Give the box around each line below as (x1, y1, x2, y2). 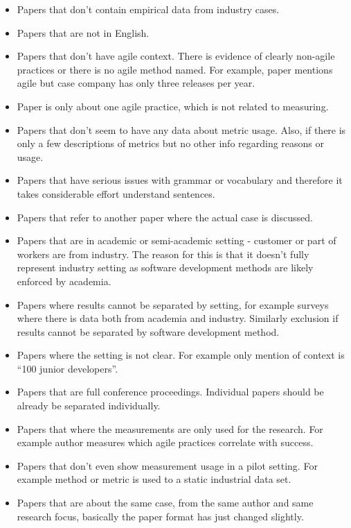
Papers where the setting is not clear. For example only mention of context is (17, 348, 345, 362)
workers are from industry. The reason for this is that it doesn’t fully (17, 246, 309, 261)
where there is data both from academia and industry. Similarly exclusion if (17, 311, 339, 325)
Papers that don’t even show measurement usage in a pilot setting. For (17, 458, 318, 472)
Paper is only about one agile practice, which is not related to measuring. (17, 99, 329, 113)
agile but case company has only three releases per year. (17, 76, 255, 90)
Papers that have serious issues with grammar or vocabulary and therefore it (17, 173, 343, 187)
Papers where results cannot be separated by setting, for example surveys (17, 297, 329, 312)
